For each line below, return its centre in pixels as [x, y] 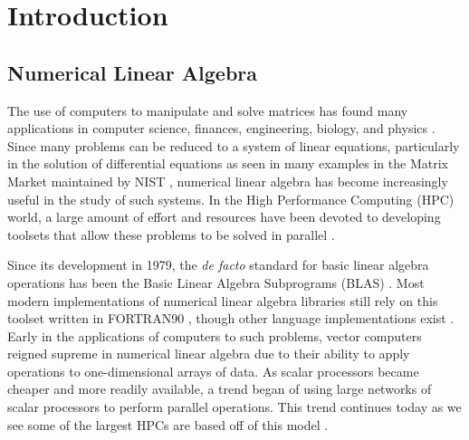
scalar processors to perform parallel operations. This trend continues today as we [234, 407]
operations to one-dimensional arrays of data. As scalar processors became [213, 371]
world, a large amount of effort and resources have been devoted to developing [224, 217]
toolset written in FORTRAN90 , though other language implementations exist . [231, 318]
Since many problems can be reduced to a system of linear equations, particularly [234, 145]
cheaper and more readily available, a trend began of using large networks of [220, 389]
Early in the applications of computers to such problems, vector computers [215, 335]
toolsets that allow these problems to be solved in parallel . [171, 234]
